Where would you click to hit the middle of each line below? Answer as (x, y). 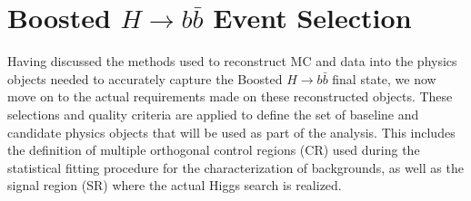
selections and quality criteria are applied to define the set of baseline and (213, 114)
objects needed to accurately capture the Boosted (145, 78)
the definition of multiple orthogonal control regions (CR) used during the (214, 150)
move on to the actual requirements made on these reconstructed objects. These (230, 96)
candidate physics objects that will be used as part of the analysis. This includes (231, 132)
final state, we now (384, 78)
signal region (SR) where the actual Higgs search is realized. (175, 185)
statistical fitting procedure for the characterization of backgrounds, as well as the (235, 167)
